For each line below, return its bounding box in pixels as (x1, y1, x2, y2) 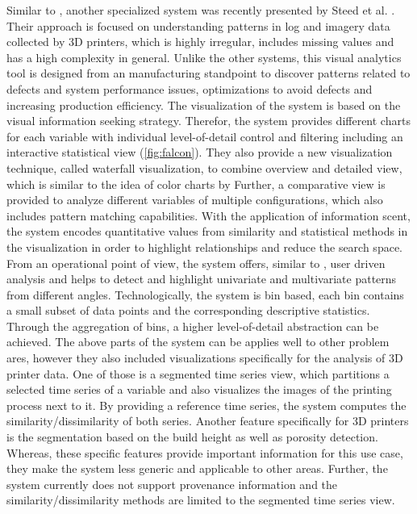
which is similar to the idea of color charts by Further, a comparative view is (6, 175, 386, 192)
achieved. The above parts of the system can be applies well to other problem (6, 333, 390, 350)
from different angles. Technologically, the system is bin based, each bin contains (6, 286, 404, 303)
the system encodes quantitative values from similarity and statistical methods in (6, 223, 408, 240)
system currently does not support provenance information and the (6, 475, 338, 492)
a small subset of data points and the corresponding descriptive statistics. (6, 302, 370, 319)
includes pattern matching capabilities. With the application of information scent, (6, 207, 411, 224)
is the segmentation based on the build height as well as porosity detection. (6, 428, 378, 445)
